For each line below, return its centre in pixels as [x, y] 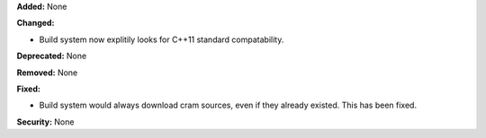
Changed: [36, 23]
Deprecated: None [52, 56]
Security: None [45, 122]
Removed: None [47, 73]
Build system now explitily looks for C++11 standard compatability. [162, 39]
